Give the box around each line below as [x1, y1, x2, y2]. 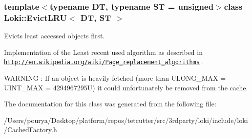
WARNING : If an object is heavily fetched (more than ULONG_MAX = [4, 72, 226, 83]
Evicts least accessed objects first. [4, 31, 105, 41]
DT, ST [80, 11, 111, 23]
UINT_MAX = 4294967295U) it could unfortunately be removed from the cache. [4, 82, 248, 92]
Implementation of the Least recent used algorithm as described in [4, 47, 203, 57]
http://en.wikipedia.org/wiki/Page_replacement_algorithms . [4, 56, 204, 67]
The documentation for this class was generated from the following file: [4, 99, 216, 109]
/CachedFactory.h [4, 124, 57, 135]
